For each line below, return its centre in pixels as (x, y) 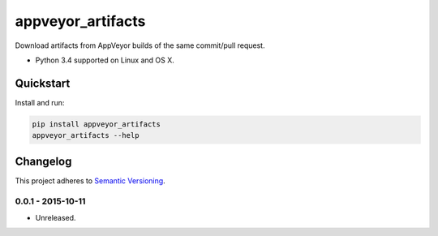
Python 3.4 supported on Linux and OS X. (105, 60)
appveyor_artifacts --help (86, 135)
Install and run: (40, 102)
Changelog (43, 161)
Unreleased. (56, 217)
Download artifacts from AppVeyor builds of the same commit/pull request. (140, 45)
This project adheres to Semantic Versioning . (90, 180)
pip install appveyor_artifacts (97, 124)
